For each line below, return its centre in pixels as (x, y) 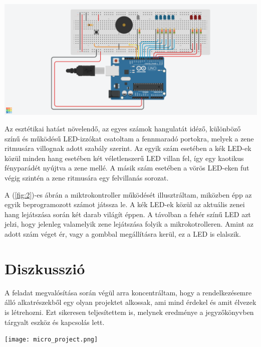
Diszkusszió (45, 268)
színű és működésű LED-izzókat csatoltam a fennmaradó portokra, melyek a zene (129, 138)
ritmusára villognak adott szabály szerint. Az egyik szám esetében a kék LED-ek (128, 148)
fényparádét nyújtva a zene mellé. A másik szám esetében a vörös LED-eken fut (127, 168)
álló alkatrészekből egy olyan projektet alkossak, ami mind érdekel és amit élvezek (130, 302)
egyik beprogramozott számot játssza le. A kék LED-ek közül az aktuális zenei (125, 204)
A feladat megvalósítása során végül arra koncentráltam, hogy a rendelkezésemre (128, 292)
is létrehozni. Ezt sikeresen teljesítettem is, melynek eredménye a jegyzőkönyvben (129, 312)
